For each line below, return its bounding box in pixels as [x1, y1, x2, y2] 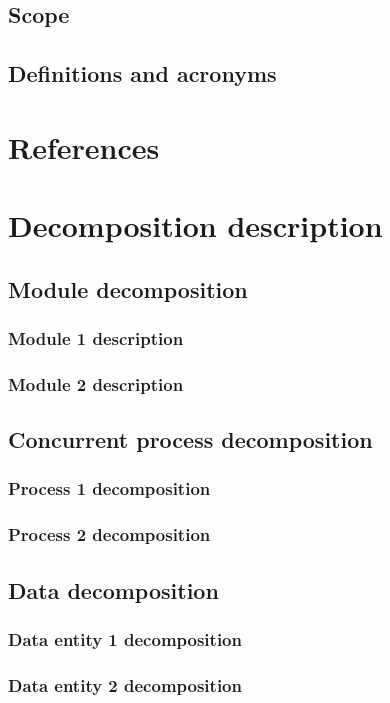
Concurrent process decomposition [8, 424, 373, 455]
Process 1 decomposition [8, 476, 211, 501]
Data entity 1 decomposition [8, 626, 242, 651]
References [8, 126, 160, 167]
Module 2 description [8, 371, 184, 396]
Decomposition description [8, 205, 383, 246]
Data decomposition [8, 574, 219, 605]
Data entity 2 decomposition [8, 672, 242, 697]
